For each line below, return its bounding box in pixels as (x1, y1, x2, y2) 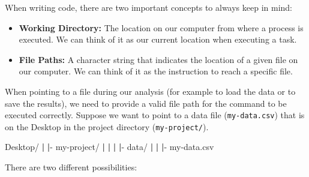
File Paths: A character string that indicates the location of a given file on (19, 53, 298, 65)
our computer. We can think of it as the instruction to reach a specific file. (19, 65, 293, 77)
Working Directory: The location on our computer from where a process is (19, 21, 304, 34)
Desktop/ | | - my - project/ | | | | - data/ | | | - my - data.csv (5, 140, 214, 153)
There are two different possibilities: (5, 161, 137, 173)
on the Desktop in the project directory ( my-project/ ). (5, 120, 209, 133)
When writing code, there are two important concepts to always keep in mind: (5, 1, 293, 13)
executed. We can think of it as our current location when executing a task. (19, 33, 297, 46)
